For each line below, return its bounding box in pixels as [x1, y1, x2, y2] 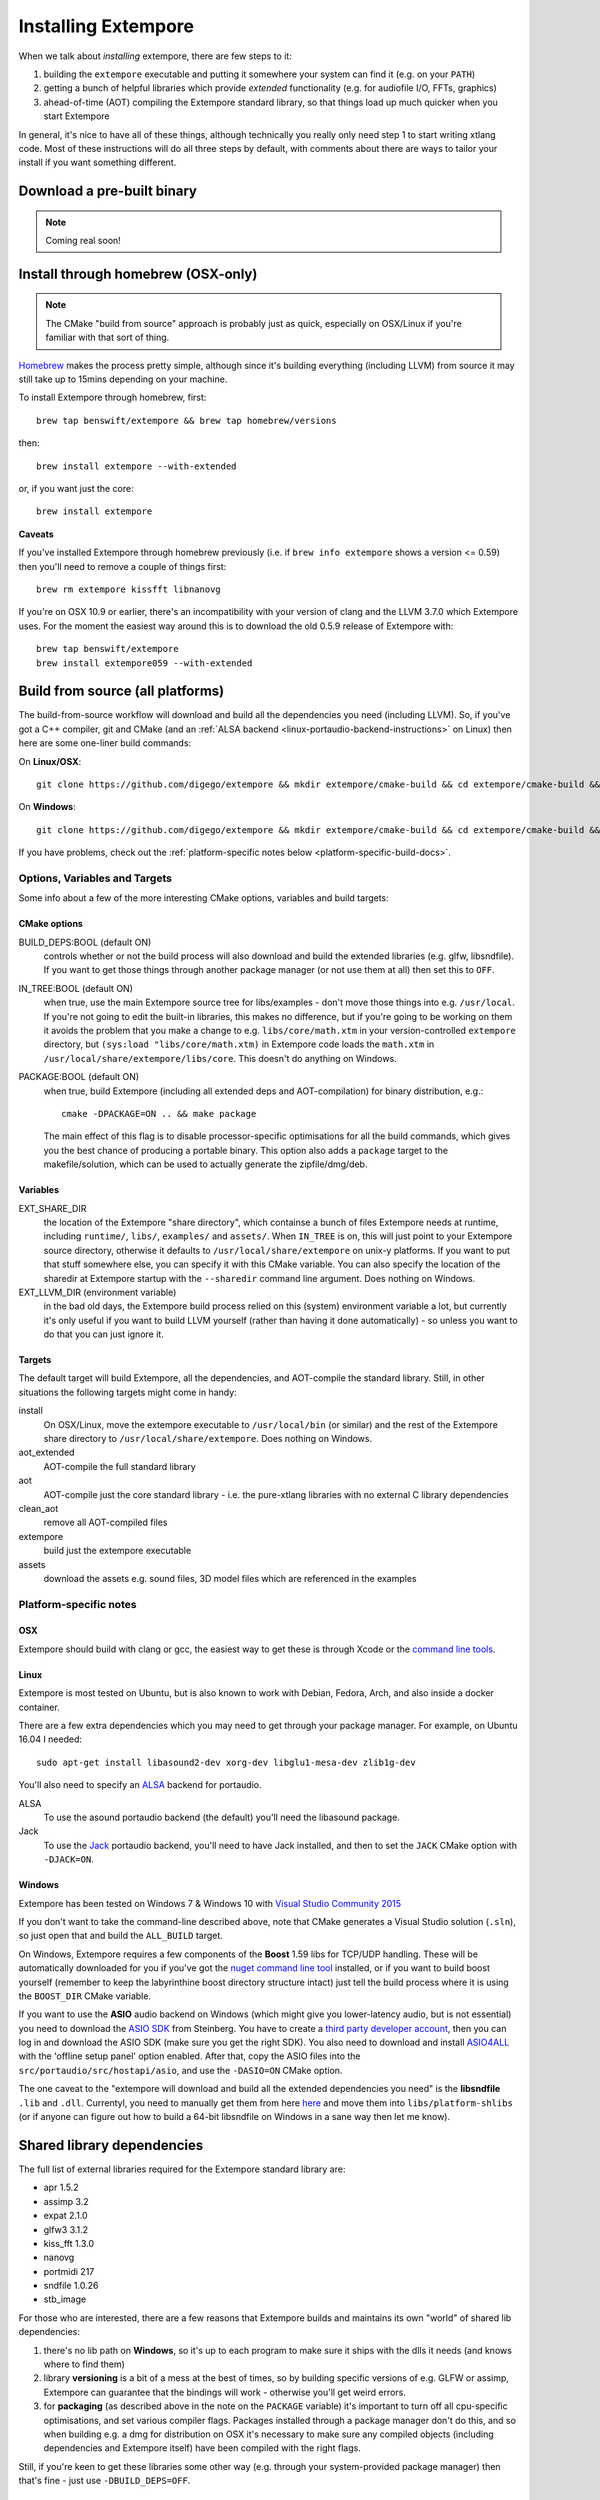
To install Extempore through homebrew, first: [18, 391, 207, 404]
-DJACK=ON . [43, 1853, 94, 1865]
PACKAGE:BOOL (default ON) [18, 1071, 140, 1083]
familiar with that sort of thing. [45, 331, 170, 344]
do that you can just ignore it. [43, 1328, 164, 1340]
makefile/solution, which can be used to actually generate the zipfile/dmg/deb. [43, 1158, 368, 1170]
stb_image [43, 2293, 87, 2305]
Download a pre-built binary [18, 183, 198, 200]
